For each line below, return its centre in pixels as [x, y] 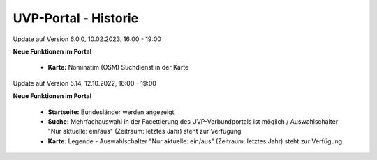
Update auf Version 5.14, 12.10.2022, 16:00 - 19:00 [85, 83]
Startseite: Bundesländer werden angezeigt [111, 112]
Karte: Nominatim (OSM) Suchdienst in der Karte [118, 67]
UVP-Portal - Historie [76, 18]
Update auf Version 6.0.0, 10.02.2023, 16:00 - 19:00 [87, 39]
